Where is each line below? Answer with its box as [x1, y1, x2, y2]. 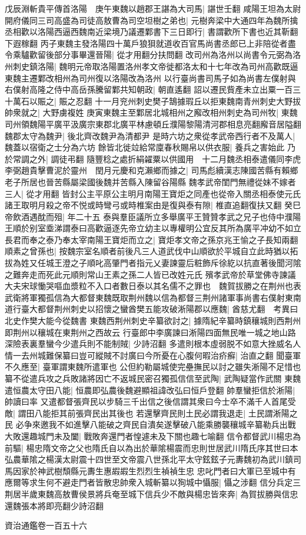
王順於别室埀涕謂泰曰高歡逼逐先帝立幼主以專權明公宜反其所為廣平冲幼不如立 [5, 222, 301, 234]
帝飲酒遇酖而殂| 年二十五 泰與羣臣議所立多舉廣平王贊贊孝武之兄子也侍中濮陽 [5, 210, 301, 222]
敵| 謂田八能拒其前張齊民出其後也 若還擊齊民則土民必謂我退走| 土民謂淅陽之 [5, 406, 298, 419]
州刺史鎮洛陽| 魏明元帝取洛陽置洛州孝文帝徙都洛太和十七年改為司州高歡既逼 [5, 60, 298, 72]
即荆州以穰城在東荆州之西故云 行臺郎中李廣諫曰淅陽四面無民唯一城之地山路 [5, 326, 296, 338]
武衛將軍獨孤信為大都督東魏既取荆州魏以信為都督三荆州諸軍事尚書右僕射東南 [5, 291, 301, 303]
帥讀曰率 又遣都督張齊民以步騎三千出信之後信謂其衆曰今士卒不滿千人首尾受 [5, 395, 296, 408]
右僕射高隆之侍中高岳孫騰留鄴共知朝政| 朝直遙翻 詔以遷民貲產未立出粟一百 [5, 83, 293, 96]
